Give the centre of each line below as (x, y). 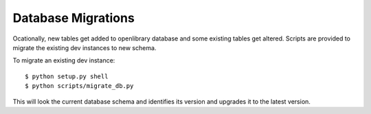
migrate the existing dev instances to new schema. (85, 47)
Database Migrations (74, 18)
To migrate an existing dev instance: (64, 60)
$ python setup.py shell (67, 76)
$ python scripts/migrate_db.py (79, 86)
